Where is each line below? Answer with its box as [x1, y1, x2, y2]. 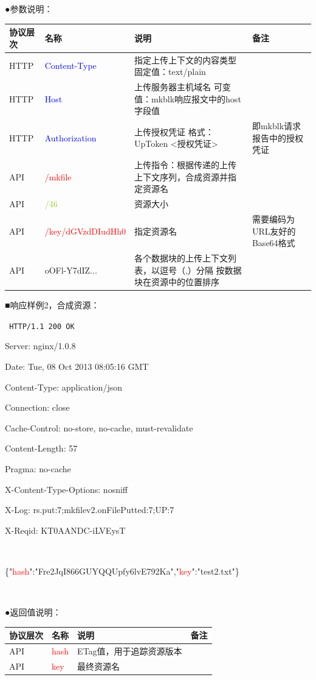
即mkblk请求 [252, 119, 301, 132]
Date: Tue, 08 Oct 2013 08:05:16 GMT [5, 360, 149, 373]
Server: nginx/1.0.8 [5, 339, 76, 352]
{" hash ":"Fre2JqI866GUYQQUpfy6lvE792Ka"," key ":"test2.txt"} [5, 565, 239, 577]
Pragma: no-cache [5, 462, 71, 475]
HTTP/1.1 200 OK [9, 322, 75, 331]
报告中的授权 [252, 131, 303, 144]
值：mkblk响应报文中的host [134, 92, 241, 105]
